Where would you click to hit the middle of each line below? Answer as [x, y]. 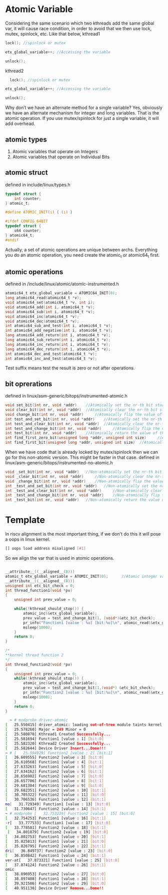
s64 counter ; [28, 231]
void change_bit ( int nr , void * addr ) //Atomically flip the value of [84, 414]
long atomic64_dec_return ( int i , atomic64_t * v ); [58, 349]
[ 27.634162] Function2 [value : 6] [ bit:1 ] [54, 772]
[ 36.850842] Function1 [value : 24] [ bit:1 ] [56, 855]
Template [25, 520]
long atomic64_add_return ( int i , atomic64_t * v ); [58, 335]
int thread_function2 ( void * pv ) [39, 664]
